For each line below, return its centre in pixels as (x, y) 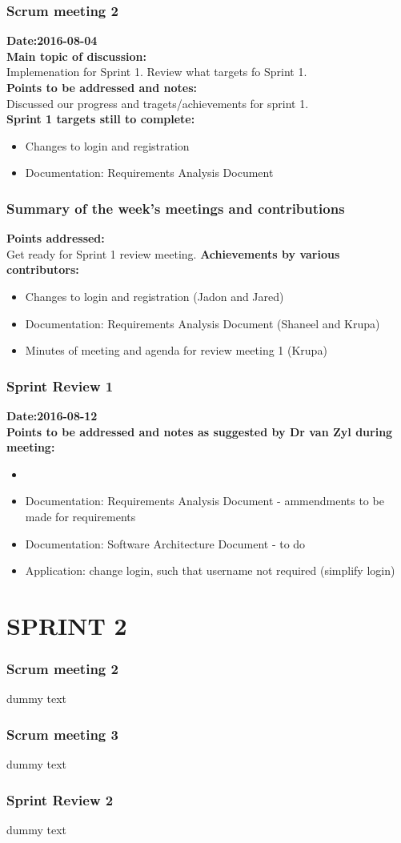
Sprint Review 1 (60, 385)
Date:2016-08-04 (52, 40)
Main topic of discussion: (76, 56)
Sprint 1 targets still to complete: (101, 119)
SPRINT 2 (67, 625)
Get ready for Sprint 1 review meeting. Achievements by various (173, 253)
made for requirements (80, 516)
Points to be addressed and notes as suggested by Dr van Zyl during (200, 431)
